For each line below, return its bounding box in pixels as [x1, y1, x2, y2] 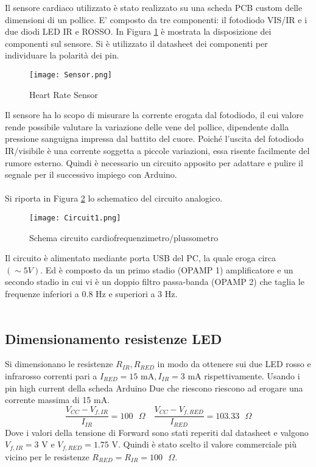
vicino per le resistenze [5, 450, 90, 463]
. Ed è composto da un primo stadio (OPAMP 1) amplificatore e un [40, 263, 293, 276]
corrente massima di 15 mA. [5, 393, 110, 406]
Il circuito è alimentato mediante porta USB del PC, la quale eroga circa [5, 251, 276, 264]
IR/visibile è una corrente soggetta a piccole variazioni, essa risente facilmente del [5, 144, 310, 156]
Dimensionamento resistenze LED [5, 329, 222, 348]
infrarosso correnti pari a [5, 369, 97, 382]
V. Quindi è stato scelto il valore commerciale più [111, 438, 297, 451]
